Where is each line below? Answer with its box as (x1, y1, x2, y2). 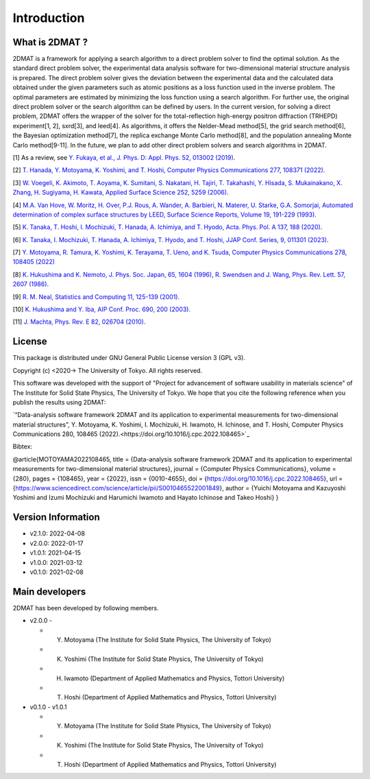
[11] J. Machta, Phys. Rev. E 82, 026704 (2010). (12, 317, 146, 326)
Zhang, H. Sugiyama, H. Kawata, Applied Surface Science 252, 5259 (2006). (12, 189, 229, 197)
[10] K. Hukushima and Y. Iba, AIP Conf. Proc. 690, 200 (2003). (12, 305, 191, 313)
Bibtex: (12, 442, 33, 451)
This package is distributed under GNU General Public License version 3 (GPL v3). (12, 354, 246, 362)
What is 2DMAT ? (12, 36, 88, 48)
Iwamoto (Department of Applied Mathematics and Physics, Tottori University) (64, 674, 285, 682)
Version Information (12, 512, 100, 523)
